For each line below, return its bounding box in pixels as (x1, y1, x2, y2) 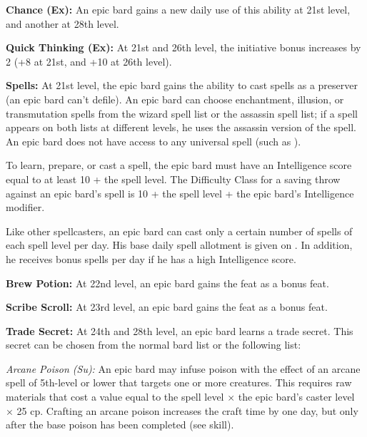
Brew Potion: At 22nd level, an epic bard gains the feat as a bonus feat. (6, 275, 329, 290)
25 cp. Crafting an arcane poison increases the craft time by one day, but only (16, 403, 358, 418)
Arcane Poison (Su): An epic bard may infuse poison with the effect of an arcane (6, 361, 361, 376)
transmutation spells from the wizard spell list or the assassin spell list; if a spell (6, 106, 358, 120)
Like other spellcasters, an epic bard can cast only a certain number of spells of (6, 223, 353, 238)
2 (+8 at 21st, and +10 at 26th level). (6, 53, 172, 68)
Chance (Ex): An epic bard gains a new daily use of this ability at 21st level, (6, 2, 351, 16)
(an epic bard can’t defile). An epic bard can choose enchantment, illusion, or (6, 91, 344, 106)
